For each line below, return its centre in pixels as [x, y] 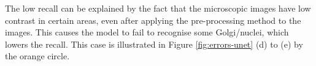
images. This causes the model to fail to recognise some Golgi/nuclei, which [147, 32]
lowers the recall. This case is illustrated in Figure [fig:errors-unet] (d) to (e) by [154, 44]
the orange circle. [37, 56]
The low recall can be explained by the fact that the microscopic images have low [158, 8]
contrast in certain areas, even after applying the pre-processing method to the [153, 20]
